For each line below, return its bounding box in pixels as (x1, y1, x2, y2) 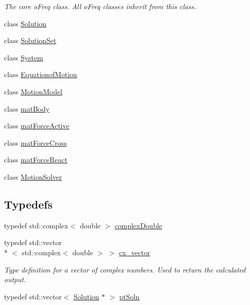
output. (4, 274, 26, 285)
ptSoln (119, 291, 139, 301)
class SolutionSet (4, 35, 56, 46)
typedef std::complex (4, 220, 68, 230)
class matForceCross (4, 137, 67, 148)
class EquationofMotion (4, 69, 77, 80)
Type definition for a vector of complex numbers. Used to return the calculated (4, 264, 246, 275)
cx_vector (119, 247, 151, 257)
